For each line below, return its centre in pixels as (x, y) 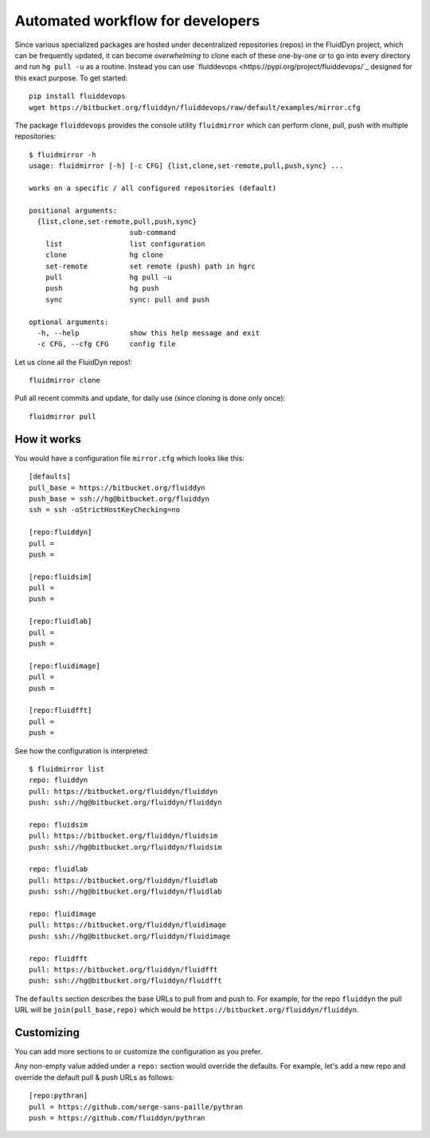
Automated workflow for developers (137, 21)
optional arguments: (69, 322)
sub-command (153, 233)
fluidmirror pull (63, 416)
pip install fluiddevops (77, 96)
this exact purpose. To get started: (71, 78)
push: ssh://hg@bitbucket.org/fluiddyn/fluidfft (125, 981)
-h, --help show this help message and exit (149, 333)
